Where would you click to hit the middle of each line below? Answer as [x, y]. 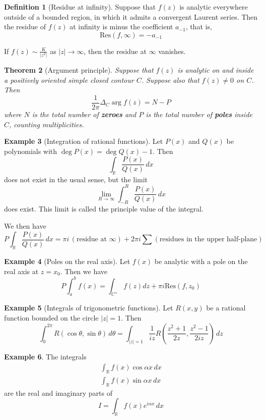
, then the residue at [115, 51]
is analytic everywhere [214, 7]
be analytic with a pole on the [201, 261]
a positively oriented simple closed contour [69, 80]
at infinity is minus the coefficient [121, 27]
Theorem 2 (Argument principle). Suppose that [79, 70]
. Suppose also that [170, 80]
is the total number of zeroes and [84, 114]
